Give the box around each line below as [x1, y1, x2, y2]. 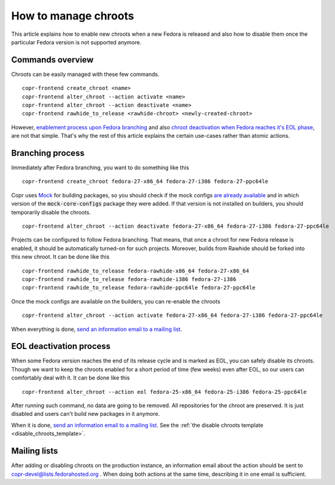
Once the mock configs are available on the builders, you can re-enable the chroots [11, 297, 221, 305]
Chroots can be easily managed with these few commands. [11, 70, 160, 78]
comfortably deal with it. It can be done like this [11, 374, 130, 382]
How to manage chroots [11, 9, 135, 22]
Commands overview [11, 55, 94, 65]
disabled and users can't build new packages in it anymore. [11, 410, 160, 418]
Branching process [11, 148, 85, 158]
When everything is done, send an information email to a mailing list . [11, 325, 182, 333]
